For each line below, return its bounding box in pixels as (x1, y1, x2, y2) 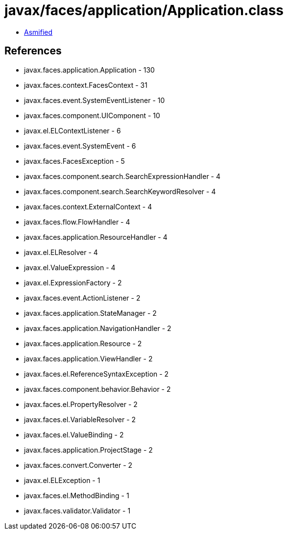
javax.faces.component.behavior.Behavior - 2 (24, 384, 171, 393)
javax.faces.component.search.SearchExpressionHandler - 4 (24, 172, 221, 180)
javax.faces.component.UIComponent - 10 (24, 111, 160, 120)
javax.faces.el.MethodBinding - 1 (24, 491, 129, 500)
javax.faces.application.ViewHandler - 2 (24, 354, 153, 363)
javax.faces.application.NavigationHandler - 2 (24, 324, 171, 332)
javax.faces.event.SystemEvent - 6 (24, 141, 136, 150)
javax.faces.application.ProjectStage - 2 (24, 445, 153, 454)
